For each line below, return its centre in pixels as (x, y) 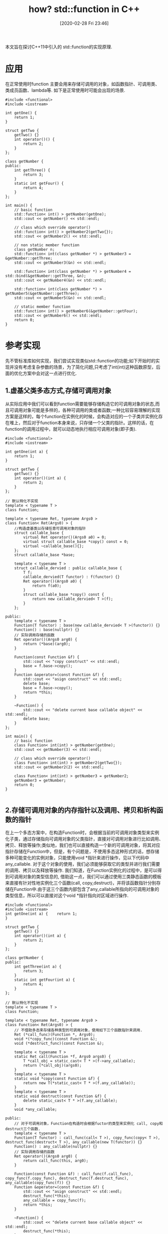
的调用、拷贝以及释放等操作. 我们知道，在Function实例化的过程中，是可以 (81, 870)
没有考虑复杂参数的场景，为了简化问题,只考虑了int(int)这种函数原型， (85, 367)
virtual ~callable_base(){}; (54, 546)
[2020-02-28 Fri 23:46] (84, 23)
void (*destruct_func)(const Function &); (59, 1044)
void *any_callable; (36, 1110)
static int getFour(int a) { (45, 980)
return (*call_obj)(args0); (52, 1065)
